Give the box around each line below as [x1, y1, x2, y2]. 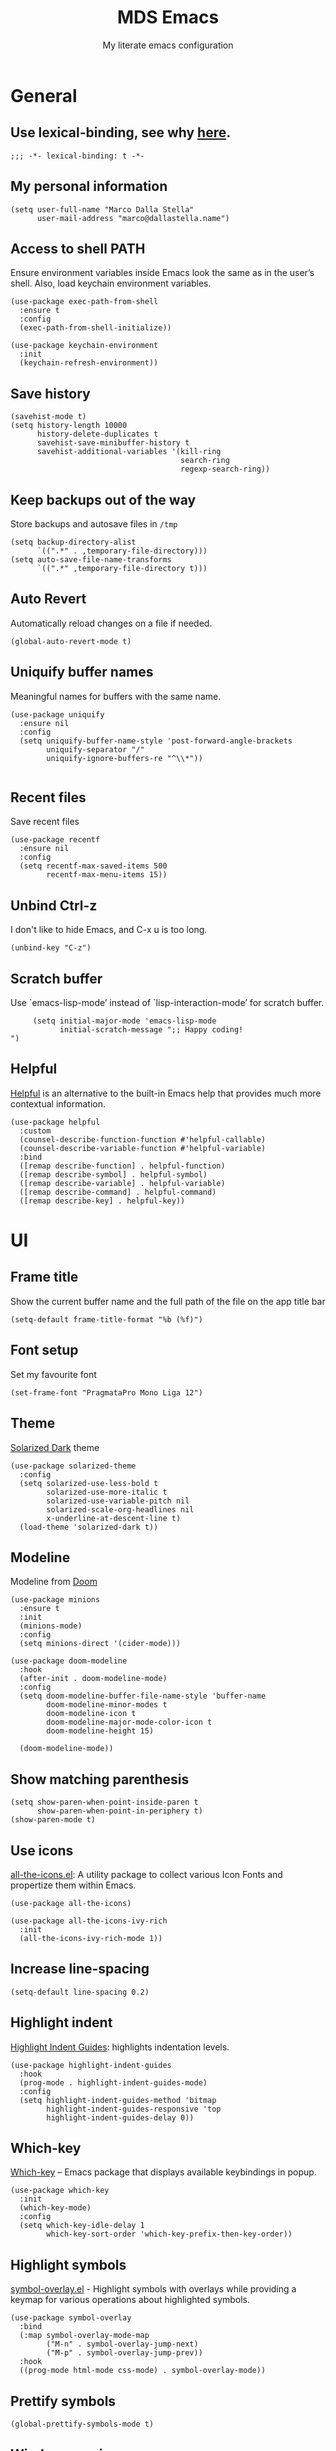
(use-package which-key [10, 2186, 110, 2196]
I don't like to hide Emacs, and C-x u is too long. [10, 924, 208, 936]
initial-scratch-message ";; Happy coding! [59, 1025, 244, 1035]
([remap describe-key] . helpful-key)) [19, 1196, 186, 1206]
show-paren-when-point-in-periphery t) [36, 1806, 203, 1816]
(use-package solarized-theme [10, 1461, 137, 1471]
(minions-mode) [19, 1621, 83, 1631]
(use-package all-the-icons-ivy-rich [10, 1916, 168, 1926]
